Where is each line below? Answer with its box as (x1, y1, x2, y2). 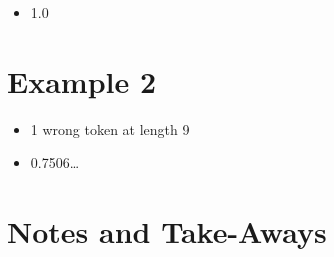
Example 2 (7, 60, 157, 101)
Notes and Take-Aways (7, 211, 327, 252)
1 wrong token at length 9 (30, 118, 190, 139)
